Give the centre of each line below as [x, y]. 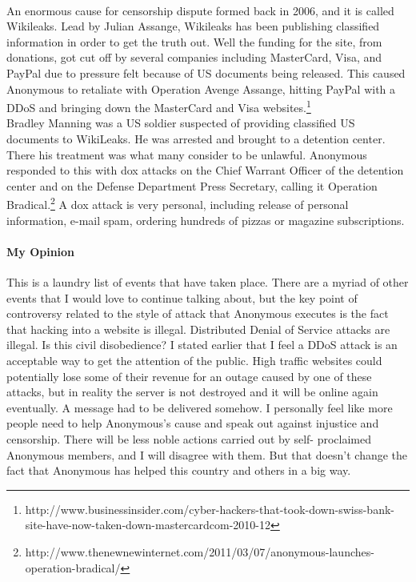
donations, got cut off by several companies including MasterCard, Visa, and [194, 57]
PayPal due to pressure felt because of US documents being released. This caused [206, 72]
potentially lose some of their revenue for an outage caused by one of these [189, 376]
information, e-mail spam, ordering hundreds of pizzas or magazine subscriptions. [206, 220]
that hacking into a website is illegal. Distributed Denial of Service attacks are [198, 329]
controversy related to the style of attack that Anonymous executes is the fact [198, 313]
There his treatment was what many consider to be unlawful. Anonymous [187, 154]
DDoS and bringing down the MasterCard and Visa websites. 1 [159, 106]
